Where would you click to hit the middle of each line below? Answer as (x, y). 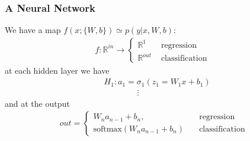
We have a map (33, 30)
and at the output (37, 103)
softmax (108, 129)
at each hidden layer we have (57, 70)
